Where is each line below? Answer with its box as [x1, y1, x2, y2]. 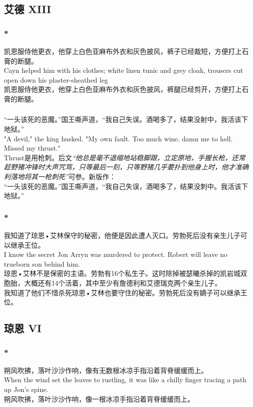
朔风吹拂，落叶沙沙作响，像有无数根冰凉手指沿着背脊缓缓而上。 [4, 365, 208, 375]
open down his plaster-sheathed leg [4, 74, 108, 85]
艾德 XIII [4, 1, 51, 17]
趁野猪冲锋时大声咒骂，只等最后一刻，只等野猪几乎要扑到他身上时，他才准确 [4, 162, 249, 172]
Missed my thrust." [4, 143, 61, 153]
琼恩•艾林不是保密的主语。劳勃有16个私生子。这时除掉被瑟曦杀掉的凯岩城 [4, 268, 240, 278]
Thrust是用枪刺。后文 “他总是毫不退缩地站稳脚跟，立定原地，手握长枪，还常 [4, 152, 245, 162]
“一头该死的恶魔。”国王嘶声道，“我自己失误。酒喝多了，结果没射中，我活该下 [4, 114, 248, 124]
